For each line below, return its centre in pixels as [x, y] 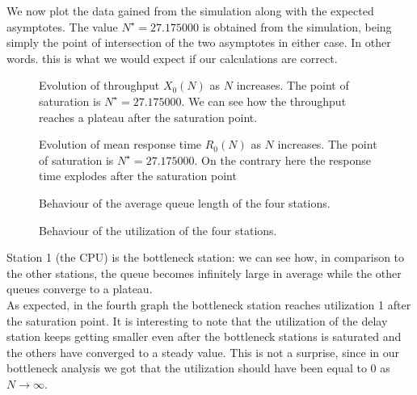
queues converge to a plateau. [80, 289]
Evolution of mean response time [120, 144]
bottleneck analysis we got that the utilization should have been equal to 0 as [198, 368]
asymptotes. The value [62, 26]
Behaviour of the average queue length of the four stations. [185, 202]
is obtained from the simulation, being [297, 26]
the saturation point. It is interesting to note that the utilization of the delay [197, 320]
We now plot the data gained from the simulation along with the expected [190, 11]
